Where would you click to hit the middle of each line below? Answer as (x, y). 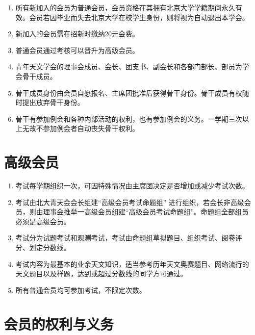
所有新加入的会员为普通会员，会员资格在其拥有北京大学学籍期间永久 (125, 7)
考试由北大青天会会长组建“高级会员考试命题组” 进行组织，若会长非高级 (130, 202)
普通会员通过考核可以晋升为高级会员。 (77, 50)
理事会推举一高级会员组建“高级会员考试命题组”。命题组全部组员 (146, 212)
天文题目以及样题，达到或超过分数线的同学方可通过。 (101, 273)
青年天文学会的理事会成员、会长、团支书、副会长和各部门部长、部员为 (129, 66)
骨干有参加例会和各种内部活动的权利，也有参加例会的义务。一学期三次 (129, 118)
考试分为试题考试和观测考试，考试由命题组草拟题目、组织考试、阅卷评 (129, 238)
